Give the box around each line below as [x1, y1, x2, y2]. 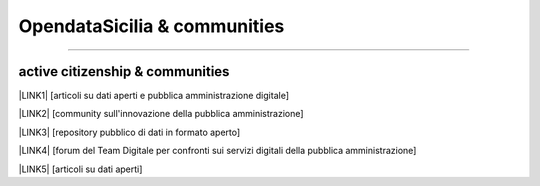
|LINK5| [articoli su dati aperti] [18, 163, 143, 175]
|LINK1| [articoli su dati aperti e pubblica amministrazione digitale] [18, 90, 290, 102]
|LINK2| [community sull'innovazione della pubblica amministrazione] [18, 108, 304, 120]
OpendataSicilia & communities [18, 15, 285, 37]
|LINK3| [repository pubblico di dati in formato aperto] [18, 126, 241, 138]
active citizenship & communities [18, 63, 230, 80]
